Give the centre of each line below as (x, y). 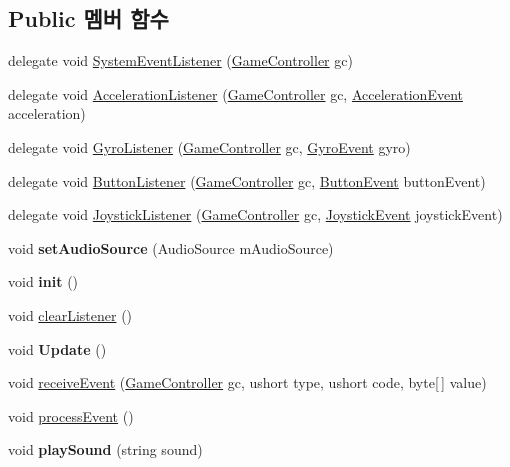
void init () (43, 281)
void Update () (57, 348)
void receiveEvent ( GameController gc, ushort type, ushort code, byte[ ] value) (247, 382)
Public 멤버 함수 (88, 18)
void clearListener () (70, 314)
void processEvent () (71, 415)
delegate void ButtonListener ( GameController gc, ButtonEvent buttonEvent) (247, 180)
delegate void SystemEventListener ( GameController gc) (180, 60)
